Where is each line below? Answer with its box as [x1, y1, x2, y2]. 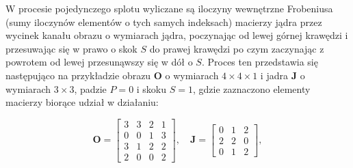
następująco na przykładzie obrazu [5, 68, 151, 82]
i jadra [260, 68, 288, 82]
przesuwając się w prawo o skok [5, 41, 138, 55]
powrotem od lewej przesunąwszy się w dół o [5, 55, 193, 69]
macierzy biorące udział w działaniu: [5, 95, 159, 109]
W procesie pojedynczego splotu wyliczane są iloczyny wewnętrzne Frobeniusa [5, 1, 333, 15]
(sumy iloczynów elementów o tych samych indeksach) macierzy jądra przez [5, 14, 322, 29]
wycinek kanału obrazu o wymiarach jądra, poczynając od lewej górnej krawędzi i [5, 28, 348, 42]
